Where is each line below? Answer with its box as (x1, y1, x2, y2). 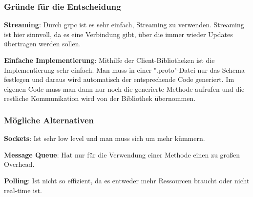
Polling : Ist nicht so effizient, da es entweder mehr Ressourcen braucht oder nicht (4, 175, 250, 185)
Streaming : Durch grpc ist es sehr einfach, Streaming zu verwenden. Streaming (4, 20, 244, 30)
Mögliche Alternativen (4, 114, 94, 126)
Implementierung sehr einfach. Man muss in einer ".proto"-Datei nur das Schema (4, 64, 245, 75)
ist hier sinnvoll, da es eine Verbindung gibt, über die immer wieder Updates (4, 29, 233, 39)
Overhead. (4, 159, 35, 169)
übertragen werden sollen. (4, 39, 81, 49)
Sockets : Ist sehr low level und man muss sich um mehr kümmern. (4, 133, 205, 143)
